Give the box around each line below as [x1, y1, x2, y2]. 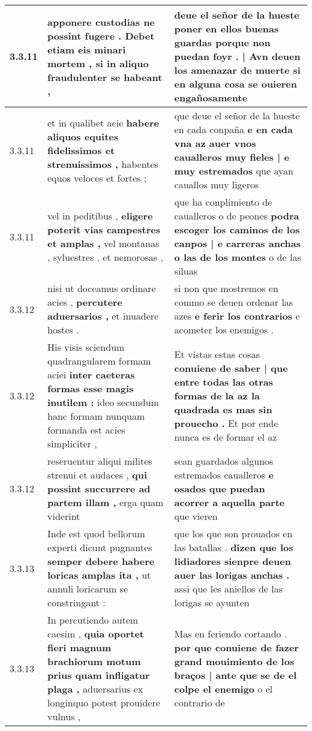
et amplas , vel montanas [47, 236, 160, 250]
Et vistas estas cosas [174, 347, 260, 361]
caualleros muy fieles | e [174, 150, 289, 164]
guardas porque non [174, 35, 271, 49]
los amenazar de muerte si [174, 63, 301, 77]
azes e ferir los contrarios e [174, 309, 300, 323]
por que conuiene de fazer [174, 640, 299, 654]
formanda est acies [47, 423, 125, 437]
